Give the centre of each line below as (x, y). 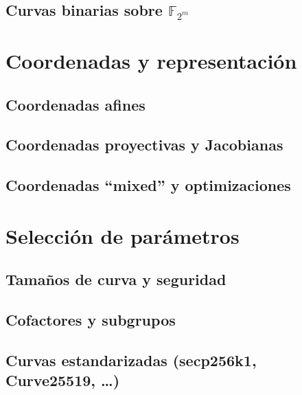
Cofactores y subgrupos (91, 320)
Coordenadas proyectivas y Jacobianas (144, 145)
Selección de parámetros (123, 235)
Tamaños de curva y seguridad (116, 279)
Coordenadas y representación (151, 60)
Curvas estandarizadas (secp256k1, (131, 360)
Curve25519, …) (63, 380)
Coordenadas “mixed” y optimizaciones (148, 185)
